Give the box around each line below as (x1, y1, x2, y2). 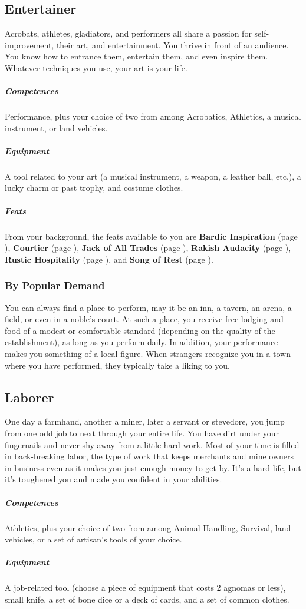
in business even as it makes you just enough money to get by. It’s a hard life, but (5, 461, 301, 474)
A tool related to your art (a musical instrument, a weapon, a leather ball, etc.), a (5, 170, 301, 182)
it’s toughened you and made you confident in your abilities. (5, 473, 222, 485)
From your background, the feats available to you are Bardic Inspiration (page (5, 230, 298, 242)
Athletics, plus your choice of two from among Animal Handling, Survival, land (5, 521, 291, 534)
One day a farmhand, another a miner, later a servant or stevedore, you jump (5, 415, 285, 428)
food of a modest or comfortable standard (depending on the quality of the (5, 324, 275, 336)
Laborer (5, 388, 54, 406)
